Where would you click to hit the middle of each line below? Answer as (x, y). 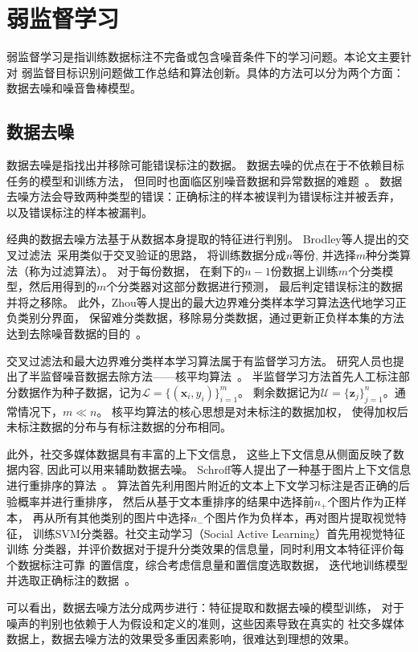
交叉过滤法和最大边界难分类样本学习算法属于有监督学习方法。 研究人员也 (200, 360)
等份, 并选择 (324, 255)
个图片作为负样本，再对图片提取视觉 (299, 518)
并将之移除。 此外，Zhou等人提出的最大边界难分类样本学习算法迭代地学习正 (207, 302)
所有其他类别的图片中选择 (123, 518)
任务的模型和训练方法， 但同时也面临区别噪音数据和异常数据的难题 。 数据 (205, 180)
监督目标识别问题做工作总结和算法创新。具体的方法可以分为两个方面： (218, 72)
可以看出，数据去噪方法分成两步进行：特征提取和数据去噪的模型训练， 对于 (205, 607)
